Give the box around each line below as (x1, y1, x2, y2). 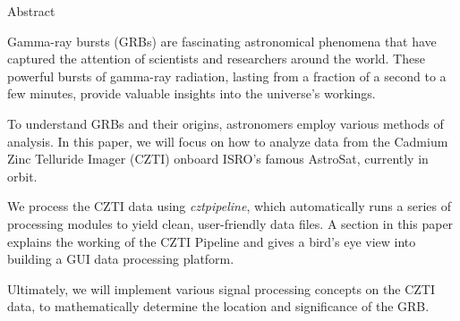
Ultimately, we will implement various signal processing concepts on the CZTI (7, 279, 435, 298)
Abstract (7, 2, 55, 20)
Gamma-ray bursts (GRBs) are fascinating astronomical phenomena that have (7, 31, 437, 50)
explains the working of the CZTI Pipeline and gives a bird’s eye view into (7, 232, 416, 250)
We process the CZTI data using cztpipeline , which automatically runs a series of (7, 197, 451, 215)
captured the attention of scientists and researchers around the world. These (7, 49, 425, 68)
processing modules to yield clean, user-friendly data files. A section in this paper (7, 214, 454, 232)
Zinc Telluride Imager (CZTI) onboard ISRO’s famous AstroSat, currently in (7, 149, 429, 168)
